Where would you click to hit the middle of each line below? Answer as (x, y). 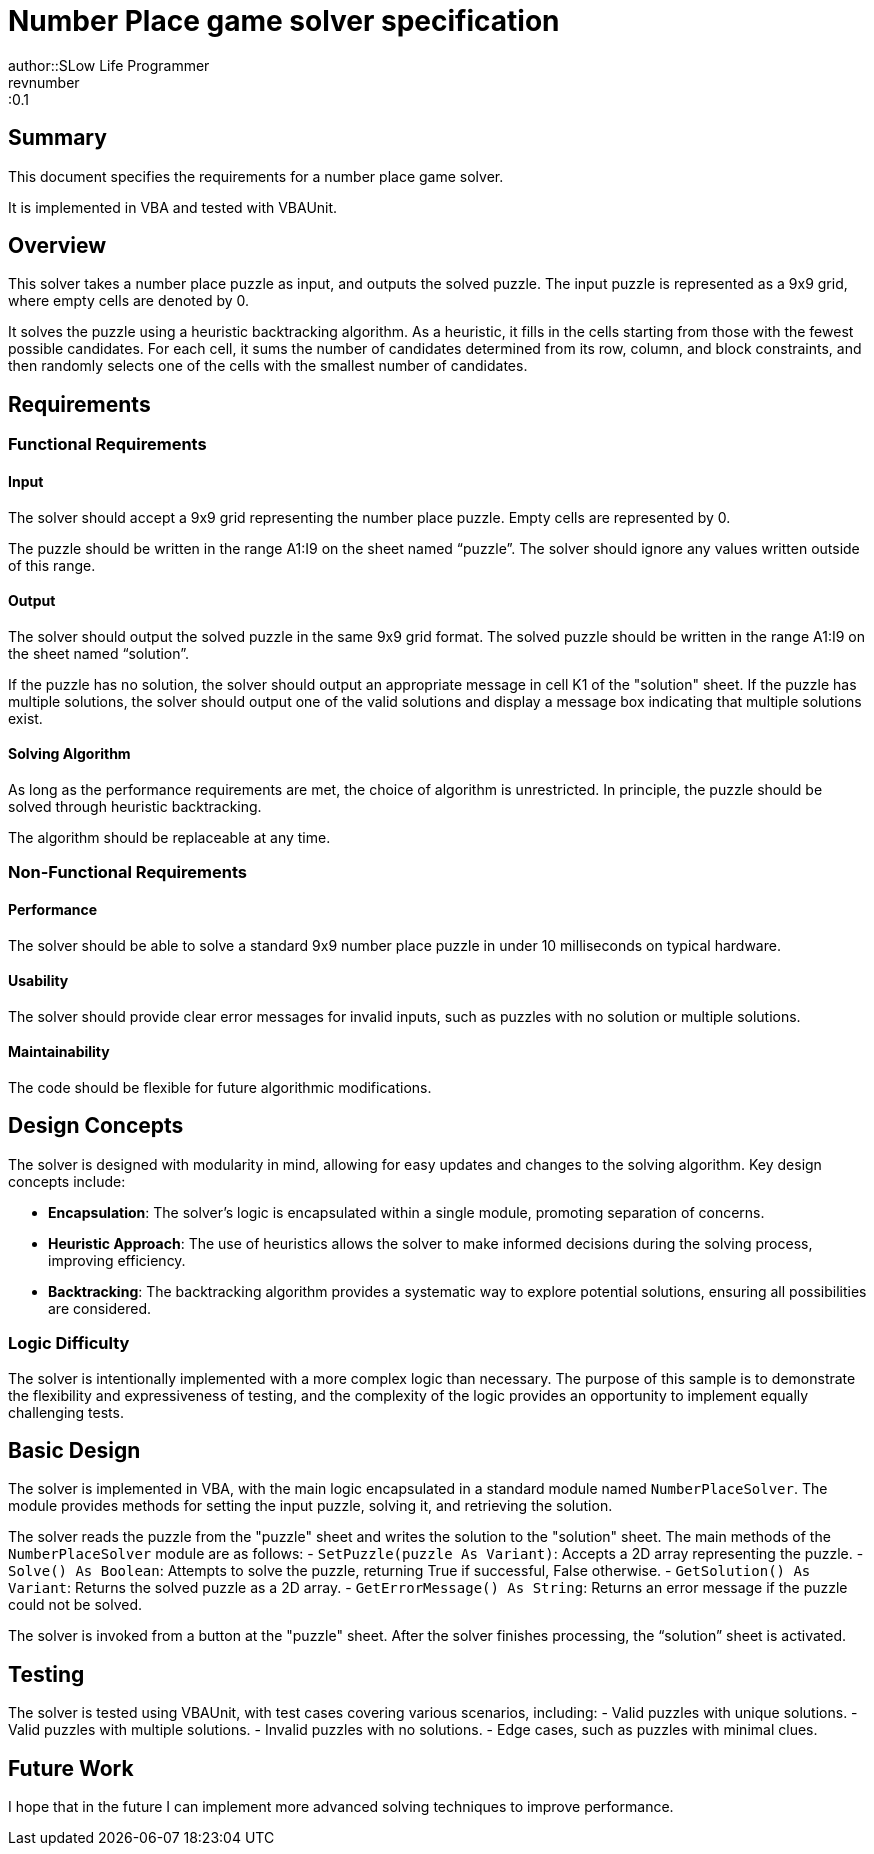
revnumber (44, 82)
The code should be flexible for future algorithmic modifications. (220, 1087)
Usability (38, 981)
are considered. (99, 1308)
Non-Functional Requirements (127, 872)
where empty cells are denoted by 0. (129, 301)
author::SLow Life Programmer (109, 65)
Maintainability (59, 1052)
